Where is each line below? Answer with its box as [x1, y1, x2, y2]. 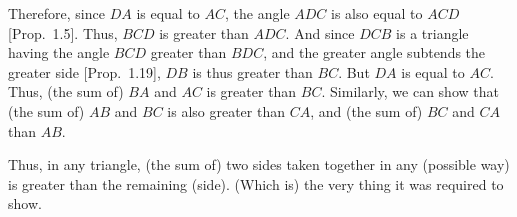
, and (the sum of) [310, 100, 423, 121]
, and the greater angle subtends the [263, 42, 486, 63]
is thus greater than [192, 61, 313, 82]
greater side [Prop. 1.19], [8, 61, 161, 82]
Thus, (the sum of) [8, 81, 124, 102]
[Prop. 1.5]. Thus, [8, 22, 118, 43]
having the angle [8, 42, 110, 63]
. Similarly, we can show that [321, 81, 499, 102]
